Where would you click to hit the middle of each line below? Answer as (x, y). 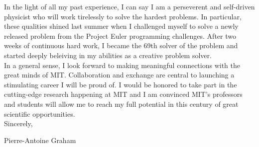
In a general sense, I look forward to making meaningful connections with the (122, 65)
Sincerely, (18, 123)
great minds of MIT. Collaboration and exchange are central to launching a (119, 75)
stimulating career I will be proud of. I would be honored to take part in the (121, 84)
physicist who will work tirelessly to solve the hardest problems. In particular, (123, 16)
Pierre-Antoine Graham (40, 140)
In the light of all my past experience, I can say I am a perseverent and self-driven (129, 6)
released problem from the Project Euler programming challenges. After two (120, 36)
